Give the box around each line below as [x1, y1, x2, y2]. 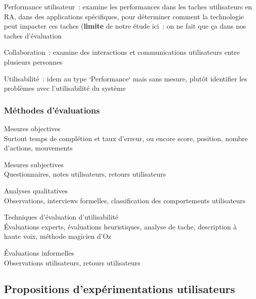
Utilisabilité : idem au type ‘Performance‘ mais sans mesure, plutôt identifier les [4, 73, 247, 83]
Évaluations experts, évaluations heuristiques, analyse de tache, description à [4, 221, 237, 231]
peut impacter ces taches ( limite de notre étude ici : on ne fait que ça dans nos [4, 21, 246, 31]
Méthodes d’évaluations [4, 104, 100, 116]
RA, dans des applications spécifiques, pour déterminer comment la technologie [4, 11, 244, 21]
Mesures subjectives [4, 159, 64, 169]
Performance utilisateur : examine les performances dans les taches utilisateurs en [4, 1, 252, 11]
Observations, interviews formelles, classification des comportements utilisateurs [4, 195, 246, 205]
